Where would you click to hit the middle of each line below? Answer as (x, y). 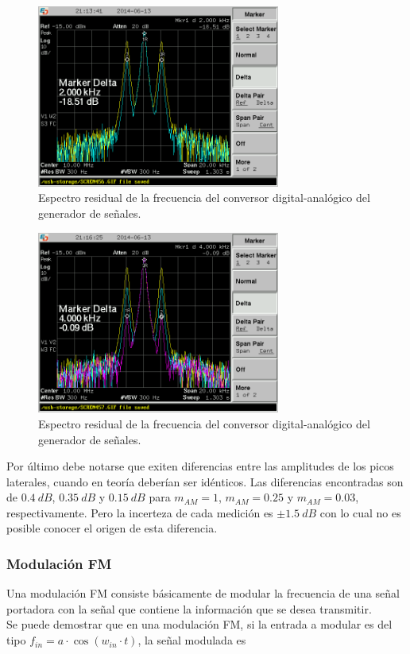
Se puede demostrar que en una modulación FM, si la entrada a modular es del (199, 624)
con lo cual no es (360, 512)
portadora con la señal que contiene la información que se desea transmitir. (189, 608)
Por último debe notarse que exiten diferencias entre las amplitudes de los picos (200, 466)
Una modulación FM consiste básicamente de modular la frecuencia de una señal (203, 593)
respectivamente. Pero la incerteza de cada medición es (140, 512)
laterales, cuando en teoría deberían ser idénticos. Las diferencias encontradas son (205, 481)
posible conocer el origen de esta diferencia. (112, 528)
